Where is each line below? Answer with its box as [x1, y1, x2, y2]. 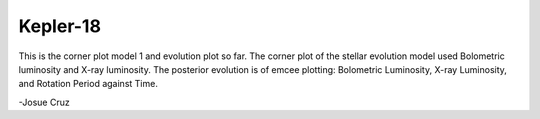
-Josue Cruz [18, 96, 70, 108]
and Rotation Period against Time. [18, 78, 159, 90]
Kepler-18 [18, 15, 102, 37]
